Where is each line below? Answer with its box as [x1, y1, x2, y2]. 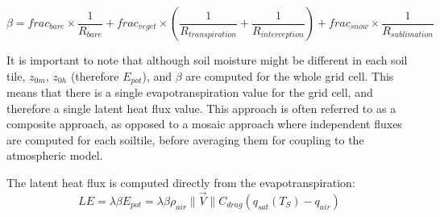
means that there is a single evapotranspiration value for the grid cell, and [6, 84, 373, 101]
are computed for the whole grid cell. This [185, 67, 394, 84]
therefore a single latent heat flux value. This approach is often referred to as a [6, 99, 396, 116]
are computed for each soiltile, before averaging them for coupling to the [6, 131, 364, 148]
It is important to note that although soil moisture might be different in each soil [6, 52, 408, 68]
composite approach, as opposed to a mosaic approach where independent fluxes [6, 115, 402, 132]
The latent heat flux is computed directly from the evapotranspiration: [6, 174, 355, 191]
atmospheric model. [6, 147, 103, 164]
